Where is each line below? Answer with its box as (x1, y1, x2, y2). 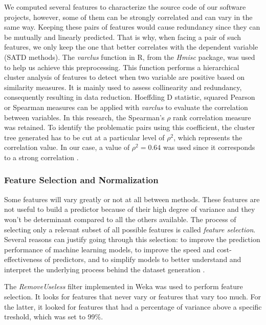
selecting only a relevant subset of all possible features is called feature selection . (4, 224, 256, 234)
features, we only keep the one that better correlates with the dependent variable (4, 41, 258, 52)
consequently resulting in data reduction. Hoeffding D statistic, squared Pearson (4, 92, 255, 102)
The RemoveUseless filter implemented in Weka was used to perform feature (4, 281, 243, 292)
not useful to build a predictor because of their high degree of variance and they (4, 204, 255, 214)
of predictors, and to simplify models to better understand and (45, 254, 241, 265)
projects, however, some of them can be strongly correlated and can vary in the (4, 11, 253, 22)
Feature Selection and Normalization (4, 174, 159, 186)
